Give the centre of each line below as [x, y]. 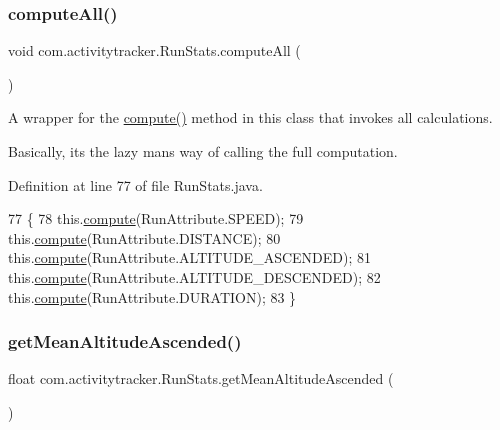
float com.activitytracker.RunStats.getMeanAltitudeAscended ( [201, 378]
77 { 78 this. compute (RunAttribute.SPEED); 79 [156, 218]
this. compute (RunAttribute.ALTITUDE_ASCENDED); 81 [190, 257]
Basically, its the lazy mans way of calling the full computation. [203, 151]
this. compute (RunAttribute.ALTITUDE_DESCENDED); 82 [194, 276]
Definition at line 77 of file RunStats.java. [135, 184]
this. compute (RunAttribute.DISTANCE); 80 [144, 237]
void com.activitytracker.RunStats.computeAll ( [154, 50]
